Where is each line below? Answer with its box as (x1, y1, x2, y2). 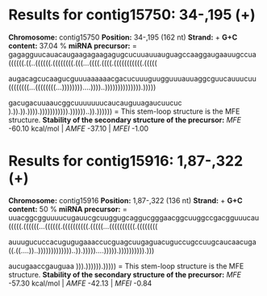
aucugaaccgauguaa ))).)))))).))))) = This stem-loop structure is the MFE (8, 261, 244, 271)
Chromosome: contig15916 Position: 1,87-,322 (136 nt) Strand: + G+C (8, 195, 244, 205)
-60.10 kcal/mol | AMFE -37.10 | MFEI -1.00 (8, 123, 149, 133)
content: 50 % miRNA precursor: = (8, 204, 127, 214)
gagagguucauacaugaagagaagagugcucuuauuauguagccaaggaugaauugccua (8, 49, 257, 59)
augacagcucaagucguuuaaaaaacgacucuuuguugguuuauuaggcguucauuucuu (8, 73, 257, 83)
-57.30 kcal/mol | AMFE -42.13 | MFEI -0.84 (8, 278, 152, 288)
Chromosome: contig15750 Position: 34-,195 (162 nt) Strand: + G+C (8, 32, 238, 42)
